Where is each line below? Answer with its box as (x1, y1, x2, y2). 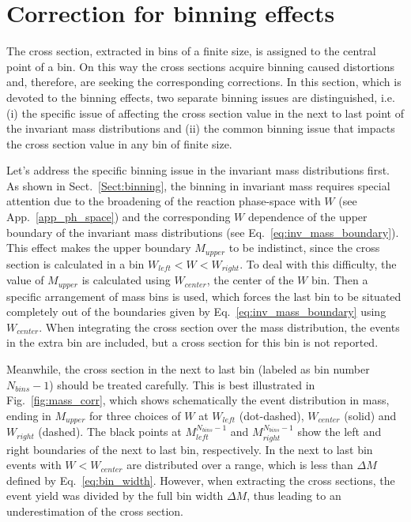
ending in (6, 407, 51, 423)
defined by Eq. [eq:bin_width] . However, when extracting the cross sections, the (6, 471, 395, 488)
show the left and (297, 423, 382, 440)
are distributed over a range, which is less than (126, 456, 353, 473)
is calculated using (81, 272, 171, 288)
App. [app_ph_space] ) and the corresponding (6, 208, 231, 225)
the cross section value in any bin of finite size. (6, 135, 232, 152)
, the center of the (206, 272, 294, 288)
